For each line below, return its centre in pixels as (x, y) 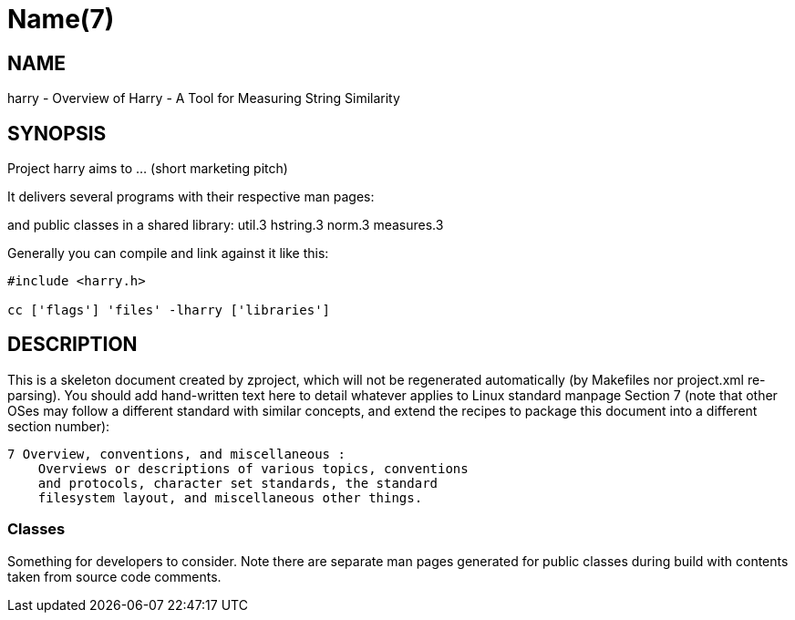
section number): (59, 426)
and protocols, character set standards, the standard (238, 483)
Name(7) (61, 19)
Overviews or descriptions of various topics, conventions (253, 468)
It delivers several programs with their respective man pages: (191, 197)
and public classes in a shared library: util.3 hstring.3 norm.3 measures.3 (226, 225)
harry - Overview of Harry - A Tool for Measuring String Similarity (204, 98)
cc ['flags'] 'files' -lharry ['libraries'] (169, 310)
